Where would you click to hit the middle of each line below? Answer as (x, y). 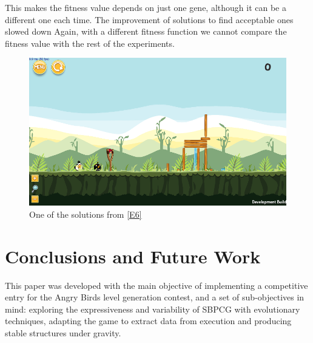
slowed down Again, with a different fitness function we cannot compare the (146, 31)
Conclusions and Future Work (133, 256)
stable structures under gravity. (63, 332)
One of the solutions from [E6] (86, 214)
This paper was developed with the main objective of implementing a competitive (156, 285)
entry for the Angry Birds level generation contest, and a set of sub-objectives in (155, 297)
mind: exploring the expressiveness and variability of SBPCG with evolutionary (153, 309)
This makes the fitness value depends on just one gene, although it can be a (146, 7)
